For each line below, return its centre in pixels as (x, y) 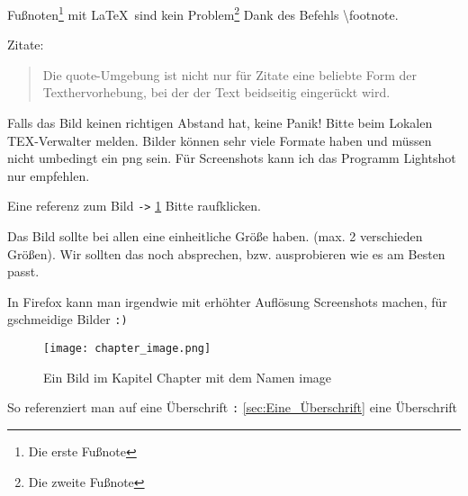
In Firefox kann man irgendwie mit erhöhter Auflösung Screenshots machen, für (227, 301)
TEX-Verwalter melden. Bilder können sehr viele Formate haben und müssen (220, 140)
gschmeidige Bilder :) (67, 319)
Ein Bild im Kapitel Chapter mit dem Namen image (188, 377)
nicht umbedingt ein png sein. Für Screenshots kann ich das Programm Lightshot (232, 158)
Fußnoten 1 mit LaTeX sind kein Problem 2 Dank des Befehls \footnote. (203, 13)
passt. (23, 271)
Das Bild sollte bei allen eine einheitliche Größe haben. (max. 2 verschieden (215, 236)
